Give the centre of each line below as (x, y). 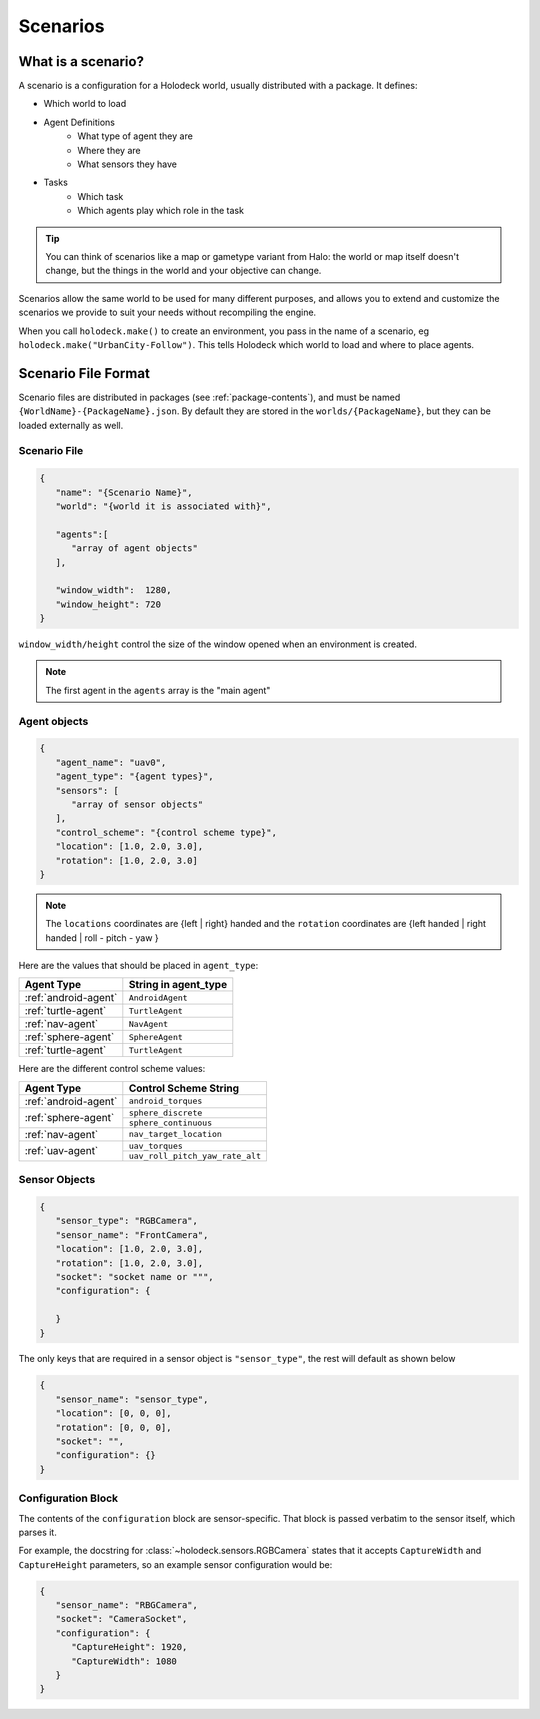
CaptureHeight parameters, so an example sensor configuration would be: (175, 1564)
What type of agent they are (135, 136)
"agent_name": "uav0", (111, 762)
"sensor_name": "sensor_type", (132, 1399)
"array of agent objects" (135, 548)
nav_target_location (175, 1134)
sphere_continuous (170, 1122)
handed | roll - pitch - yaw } (102, 937)
